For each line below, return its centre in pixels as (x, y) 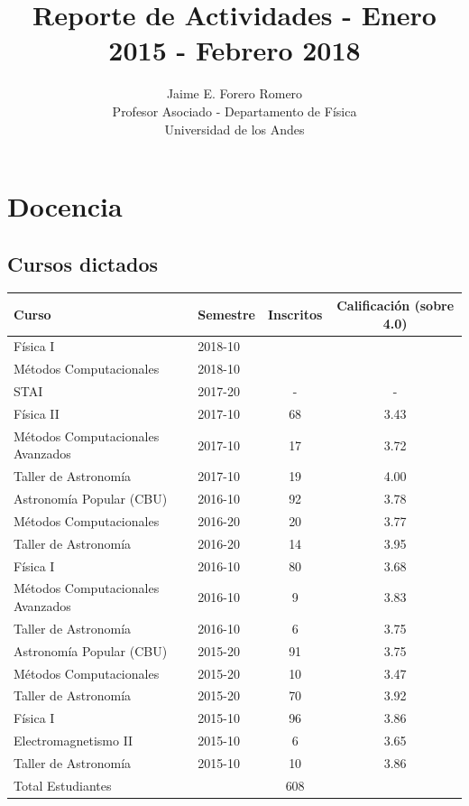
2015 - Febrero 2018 (234, 50)
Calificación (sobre (395, 305)
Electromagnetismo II (74, 741)
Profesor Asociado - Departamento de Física (234, 111)
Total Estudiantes (63, 785)
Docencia (65, 206)
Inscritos (295, 314)
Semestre (226, 314)
